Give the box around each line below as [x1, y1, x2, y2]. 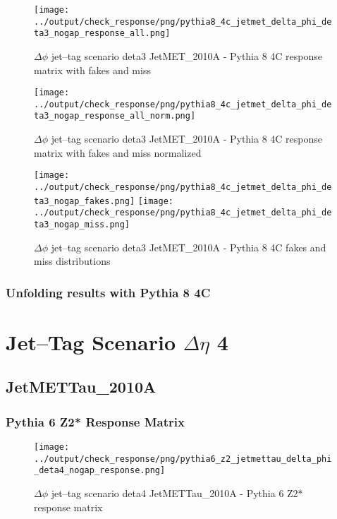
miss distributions [34, 253, 111, 268]
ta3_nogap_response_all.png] [34, 28, 171, 39]
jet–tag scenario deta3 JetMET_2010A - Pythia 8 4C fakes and [51, 239, 326, 254]
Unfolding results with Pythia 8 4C [6, 283, 211, 301]
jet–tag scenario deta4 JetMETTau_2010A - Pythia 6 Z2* [51, 485, 303, 500]
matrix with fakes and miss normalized [34, 145, 202, 160]
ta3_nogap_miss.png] [34, 219, 130, 229]
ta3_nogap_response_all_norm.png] [34, 111, 196, 121]
